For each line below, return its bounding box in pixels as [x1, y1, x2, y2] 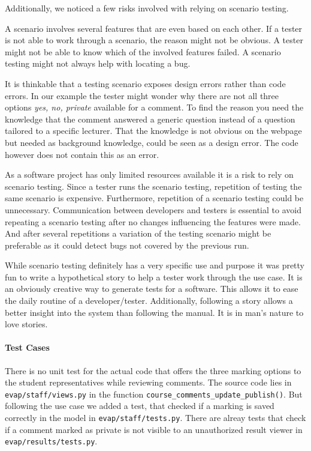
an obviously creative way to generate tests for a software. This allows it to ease [5, 282, 298, 295]
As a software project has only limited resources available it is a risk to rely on [5, 168, 294, 181]
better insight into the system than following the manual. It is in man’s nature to [5, 306, 304, 318]
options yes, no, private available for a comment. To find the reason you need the [5, 101, 304, 114]
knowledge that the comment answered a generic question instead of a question [5, 112, 295, 125]
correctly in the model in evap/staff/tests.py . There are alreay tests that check [5, 411, 306, 424]
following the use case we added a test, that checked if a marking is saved [5, 399, 274, 412]
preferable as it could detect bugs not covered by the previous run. [5, 238, 249, 251]
